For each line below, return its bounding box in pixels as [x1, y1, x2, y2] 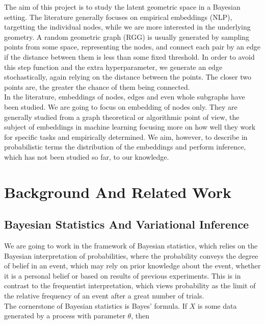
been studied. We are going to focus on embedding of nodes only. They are [4, 101, 237, 112]
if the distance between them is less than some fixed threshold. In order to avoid [4, 51, 255, 62]
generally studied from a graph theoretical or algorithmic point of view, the [4, 111, 240, 122]
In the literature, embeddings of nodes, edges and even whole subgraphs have [4, 91, 245, 102]
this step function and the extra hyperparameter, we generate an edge [4, 61, 223, 72]
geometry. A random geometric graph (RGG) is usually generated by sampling [4, 31, 250, 42]
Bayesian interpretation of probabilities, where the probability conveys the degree [4, 250, 258, 261]
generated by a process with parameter [4, 310, 125, 321]
